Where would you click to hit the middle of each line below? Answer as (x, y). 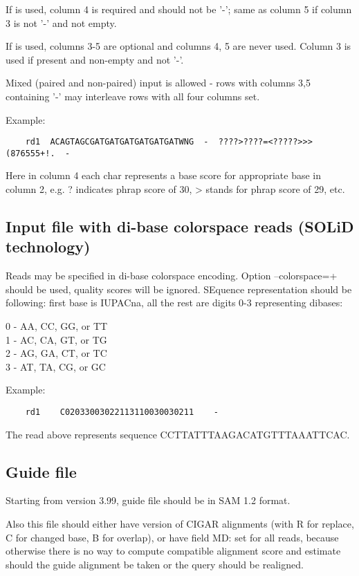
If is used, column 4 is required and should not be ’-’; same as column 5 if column (179, 9)
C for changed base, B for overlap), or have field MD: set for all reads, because (172, 537)
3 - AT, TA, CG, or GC (56, 366)
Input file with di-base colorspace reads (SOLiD (180, 226)
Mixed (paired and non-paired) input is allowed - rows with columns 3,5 (158, 83)
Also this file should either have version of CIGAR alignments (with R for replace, (180, 524)
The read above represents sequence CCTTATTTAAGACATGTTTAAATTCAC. (178, 434)
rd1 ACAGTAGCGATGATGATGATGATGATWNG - (117, 142)
